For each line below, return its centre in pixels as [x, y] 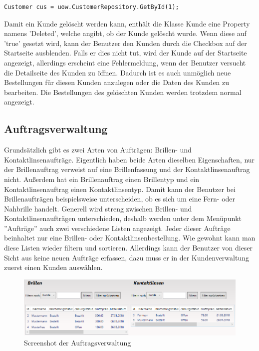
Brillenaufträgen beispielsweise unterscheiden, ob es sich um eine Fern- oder [120, 199]
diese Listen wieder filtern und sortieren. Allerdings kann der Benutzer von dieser [129, 248]
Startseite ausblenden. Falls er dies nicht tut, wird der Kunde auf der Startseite [126, 53]
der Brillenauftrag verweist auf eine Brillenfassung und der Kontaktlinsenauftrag [127, 169]
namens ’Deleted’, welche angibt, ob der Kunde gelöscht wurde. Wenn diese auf [125, 33]
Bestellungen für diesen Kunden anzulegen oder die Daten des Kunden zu [117, 82]
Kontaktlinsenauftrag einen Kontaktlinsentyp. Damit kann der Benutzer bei [120, 189]
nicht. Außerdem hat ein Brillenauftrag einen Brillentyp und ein [102, 179]
